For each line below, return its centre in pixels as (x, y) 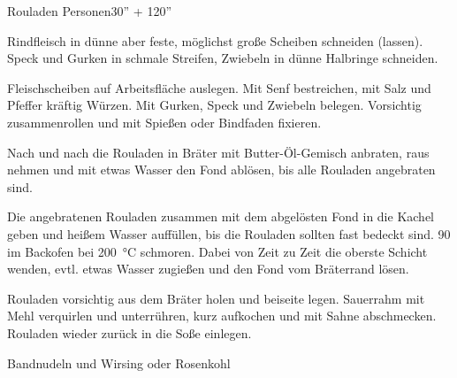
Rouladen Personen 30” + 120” (90, 11)
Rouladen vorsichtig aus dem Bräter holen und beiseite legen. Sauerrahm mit (216, 298)
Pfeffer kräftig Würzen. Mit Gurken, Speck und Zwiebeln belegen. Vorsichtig (214, 105)
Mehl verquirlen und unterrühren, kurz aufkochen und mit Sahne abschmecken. (222, 316)
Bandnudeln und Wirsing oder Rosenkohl (119, 363)
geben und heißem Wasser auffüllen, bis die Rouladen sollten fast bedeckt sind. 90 (229, 233)
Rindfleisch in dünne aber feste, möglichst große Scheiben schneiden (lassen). (215, 40)
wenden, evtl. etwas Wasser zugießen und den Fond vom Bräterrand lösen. (208, 269)
